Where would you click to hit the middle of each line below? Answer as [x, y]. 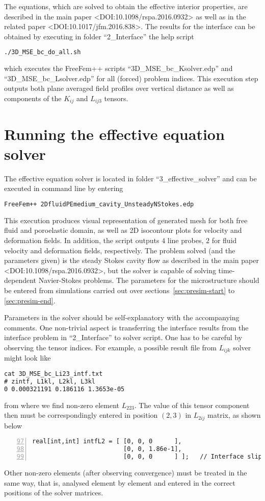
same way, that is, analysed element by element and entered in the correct [120, 482]
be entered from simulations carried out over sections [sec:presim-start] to [120, 290]
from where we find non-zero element [62, 405]
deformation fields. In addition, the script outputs [82, 240]
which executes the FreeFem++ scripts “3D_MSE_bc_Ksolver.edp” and [118, 68]
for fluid [224, 240]
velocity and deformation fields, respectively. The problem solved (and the [120, 250]
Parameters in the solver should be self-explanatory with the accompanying [122, 317]
